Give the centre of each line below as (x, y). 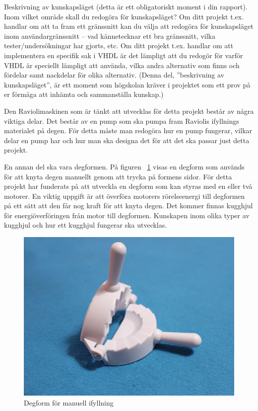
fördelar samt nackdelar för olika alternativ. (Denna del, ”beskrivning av (114, 75)
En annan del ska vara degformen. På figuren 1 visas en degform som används (124, 166)
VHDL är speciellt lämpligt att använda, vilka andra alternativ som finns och (122, 65)
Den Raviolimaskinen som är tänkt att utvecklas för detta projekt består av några (129, 111)
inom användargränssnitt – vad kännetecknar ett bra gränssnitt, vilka (110, 36)
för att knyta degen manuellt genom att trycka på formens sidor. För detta (118, 176)
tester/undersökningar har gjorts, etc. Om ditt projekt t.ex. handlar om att (119, 45)
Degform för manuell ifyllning (69, 402)
